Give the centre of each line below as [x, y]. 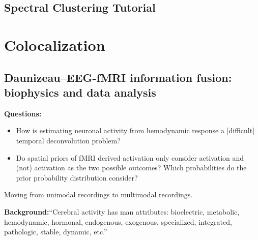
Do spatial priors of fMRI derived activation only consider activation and [130, 157]
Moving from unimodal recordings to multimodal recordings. [98, 194]
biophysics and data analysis [80, 92]
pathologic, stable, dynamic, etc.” [56, 232]
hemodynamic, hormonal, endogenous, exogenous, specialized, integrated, [118, 221]
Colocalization [55, 44]
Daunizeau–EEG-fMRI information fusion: [118, 77]
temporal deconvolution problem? [68, 140]
